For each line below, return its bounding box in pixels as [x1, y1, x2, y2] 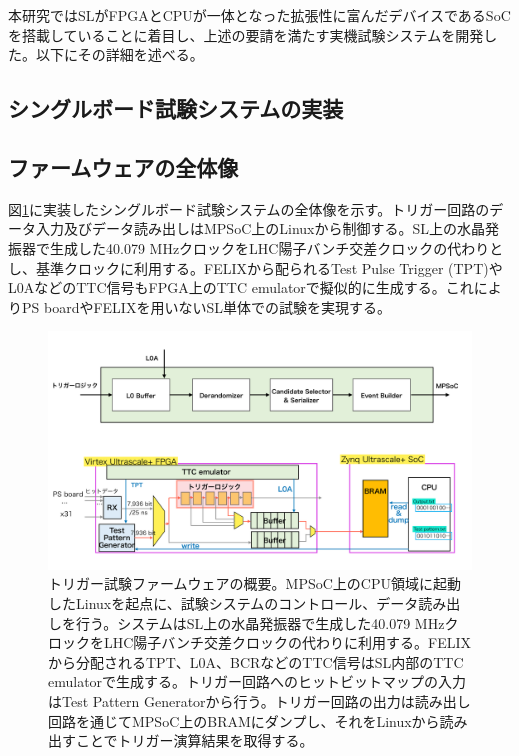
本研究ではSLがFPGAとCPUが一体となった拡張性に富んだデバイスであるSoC [8, 5, 511, 25]
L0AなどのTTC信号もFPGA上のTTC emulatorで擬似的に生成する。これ [8, 277, 474, 298]
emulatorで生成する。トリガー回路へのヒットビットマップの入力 [48, 671, 467, 692]
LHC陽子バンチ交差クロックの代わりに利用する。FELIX [103, 632, 472, 653]
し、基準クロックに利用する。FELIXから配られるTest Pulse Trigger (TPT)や [8, 257, 503, 278]
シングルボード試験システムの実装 [8, 93, 344, 124]
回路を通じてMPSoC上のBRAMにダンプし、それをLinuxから [48, 710, 440, 731]
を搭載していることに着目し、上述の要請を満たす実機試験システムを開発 [8, 24, 484, 45]
